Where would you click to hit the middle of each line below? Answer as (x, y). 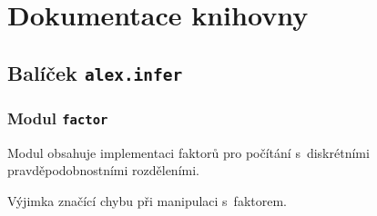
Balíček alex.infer (95, 72)
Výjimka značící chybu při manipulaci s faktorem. (148, 200)
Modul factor (58, 118)
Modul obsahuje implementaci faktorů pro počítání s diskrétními (188, 152)
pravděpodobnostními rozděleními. (103, 170)
